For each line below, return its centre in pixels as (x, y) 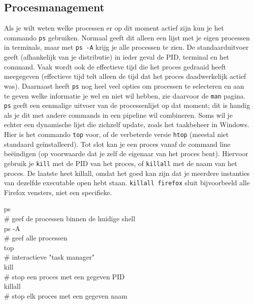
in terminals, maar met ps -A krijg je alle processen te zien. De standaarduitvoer (126, 47)
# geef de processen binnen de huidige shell (70, 218)
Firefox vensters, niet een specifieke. (58, 192)
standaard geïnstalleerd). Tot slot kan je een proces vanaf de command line (117, 144)
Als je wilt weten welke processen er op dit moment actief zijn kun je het (114, 28)
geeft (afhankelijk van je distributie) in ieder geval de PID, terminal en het (117, 57)
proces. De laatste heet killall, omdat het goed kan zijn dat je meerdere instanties (127, 173)
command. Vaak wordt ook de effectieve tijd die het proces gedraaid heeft (115, 66)
